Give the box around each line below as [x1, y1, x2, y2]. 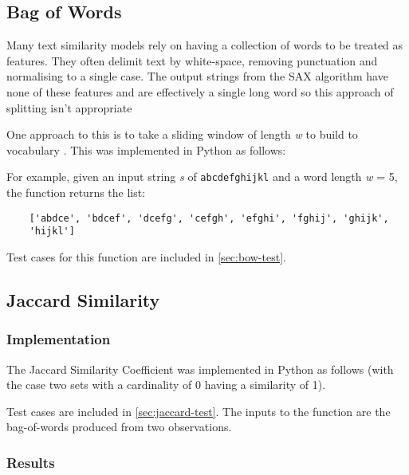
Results [6, 452, 55, 472]
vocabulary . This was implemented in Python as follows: [6, 141, 286, 158]
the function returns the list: [6, 184, 146, 201]
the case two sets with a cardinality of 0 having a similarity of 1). [6, 376, 326, 393]
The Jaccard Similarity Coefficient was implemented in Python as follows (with [6, 360, 394, 377]
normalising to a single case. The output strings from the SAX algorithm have [6, 68, 388, 84]
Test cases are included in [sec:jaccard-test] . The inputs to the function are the [6, 402, 391, 419]
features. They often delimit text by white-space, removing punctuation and [6, 52, 378, 69]
